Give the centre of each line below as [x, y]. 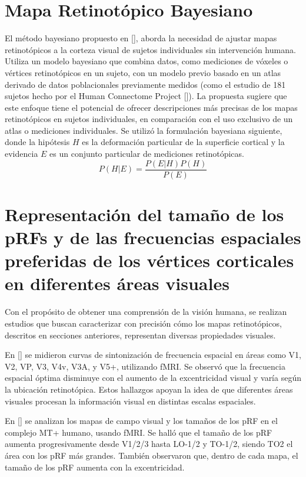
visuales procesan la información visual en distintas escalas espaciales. [130, 401]
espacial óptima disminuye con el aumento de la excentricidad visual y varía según [153, 378]
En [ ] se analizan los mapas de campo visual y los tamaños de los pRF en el [141, 421]
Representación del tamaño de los [144, 214]
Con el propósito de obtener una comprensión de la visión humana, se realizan [146, 312]
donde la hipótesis [37, 142]
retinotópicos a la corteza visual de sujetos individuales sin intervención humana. [150, 49]
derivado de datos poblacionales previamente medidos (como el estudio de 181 [145, 84]
